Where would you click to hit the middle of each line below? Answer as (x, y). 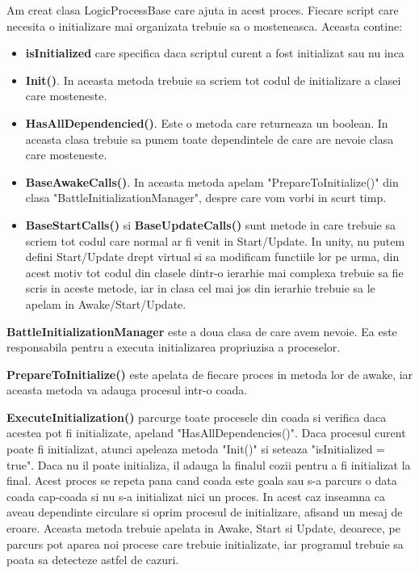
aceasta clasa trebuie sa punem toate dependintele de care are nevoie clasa (209, 139)
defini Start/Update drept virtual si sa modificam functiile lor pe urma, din (212, 257)
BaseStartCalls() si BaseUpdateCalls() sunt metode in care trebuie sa (210, 224)
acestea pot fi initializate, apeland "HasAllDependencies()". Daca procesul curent (206, 433)
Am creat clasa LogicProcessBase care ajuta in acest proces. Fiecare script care (203, 10)
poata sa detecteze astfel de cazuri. (93, 560)
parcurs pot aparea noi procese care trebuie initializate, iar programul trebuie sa (205, 544)
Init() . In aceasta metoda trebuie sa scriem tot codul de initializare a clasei (213, 80)
